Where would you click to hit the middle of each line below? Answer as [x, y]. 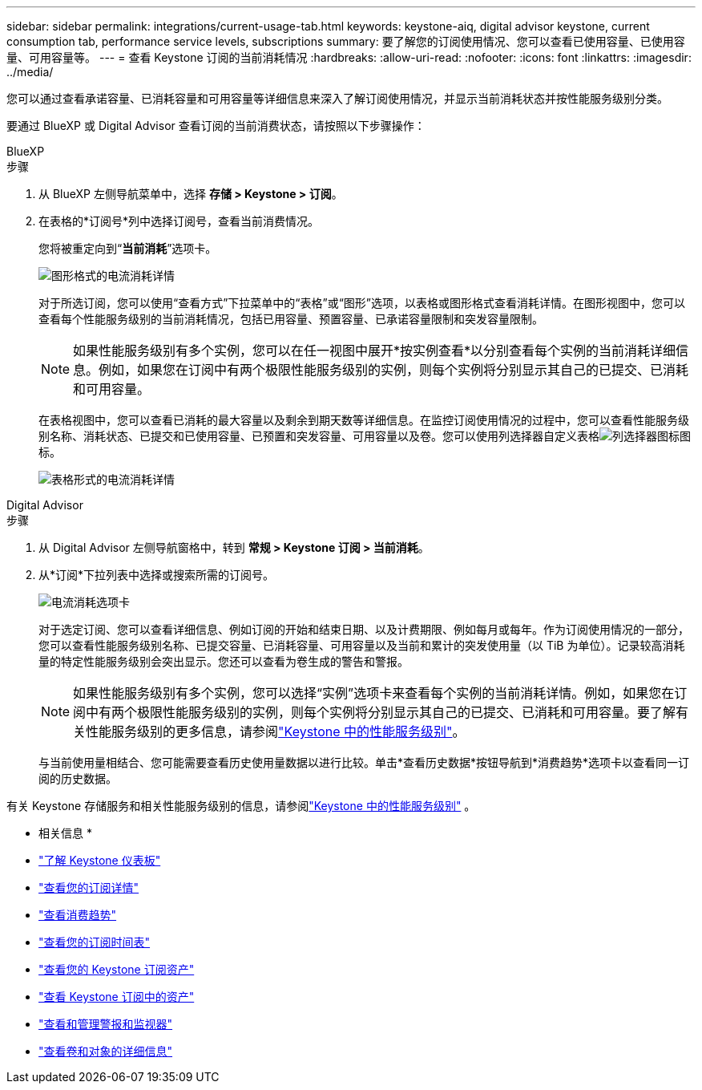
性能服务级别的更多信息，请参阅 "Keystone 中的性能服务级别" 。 [276, 731]
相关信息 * [65, 833]
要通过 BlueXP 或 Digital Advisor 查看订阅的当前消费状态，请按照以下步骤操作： [216, 126]
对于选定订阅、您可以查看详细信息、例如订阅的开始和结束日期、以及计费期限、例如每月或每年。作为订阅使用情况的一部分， [364, 629]
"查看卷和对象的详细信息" [106, 1051]
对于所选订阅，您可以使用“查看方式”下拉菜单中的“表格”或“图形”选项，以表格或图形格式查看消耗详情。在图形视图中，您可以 [362, 303]
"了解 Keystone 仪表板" [100, 860]
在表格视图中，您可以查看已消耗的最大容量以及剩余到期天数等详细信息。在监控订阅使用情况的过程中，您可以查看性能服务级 [364, 420]
